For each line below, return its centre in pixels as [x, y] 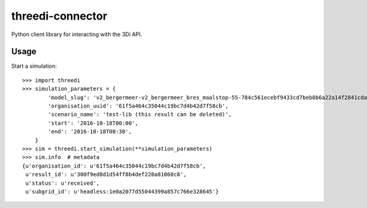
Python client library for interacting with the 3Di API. [77, 34]
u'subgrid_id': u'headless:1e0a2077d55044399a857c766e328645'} [122, 191]
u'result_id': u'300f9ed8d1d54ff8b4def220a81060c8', [106, 175]
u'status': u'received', [63, 183]
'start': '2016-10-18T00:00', [93, 123]
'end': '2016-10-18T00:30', [90, 132]
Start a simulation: [34, 66]
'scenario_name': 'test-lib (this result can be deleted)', [140, 114]
